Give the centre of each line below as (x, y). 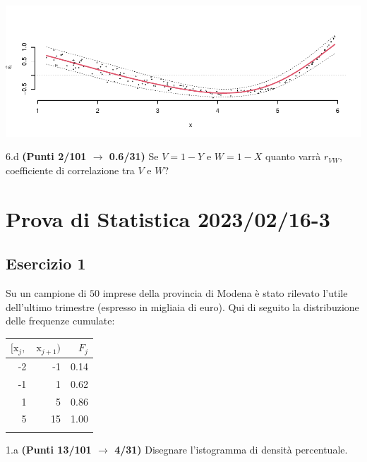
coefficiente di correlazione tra (70, 170)
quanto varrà (293, 156)
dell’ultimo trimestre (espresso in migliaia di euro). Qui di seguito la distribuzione (182, 306)
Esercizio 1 (46, 263)
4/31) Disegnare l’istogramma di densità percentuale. (231, 449)
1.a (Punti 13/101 (49, 449)
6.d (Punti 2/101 (46, 156)
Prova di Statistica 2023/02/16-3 (168, 218)
